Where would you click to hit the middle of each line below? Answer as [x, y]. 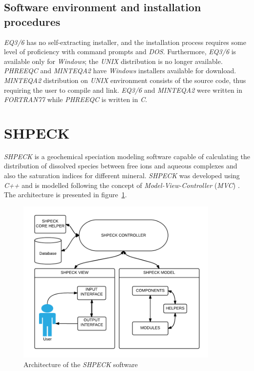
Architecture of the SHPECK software [81, 364]
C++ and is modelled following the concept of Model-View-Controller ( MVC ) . [122, 185]
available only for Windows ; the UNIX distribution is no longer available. [113, 61]
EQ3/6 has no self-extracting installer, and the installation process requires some [125, 42]
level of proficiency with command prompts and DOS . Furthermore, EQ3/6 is [120, 52]
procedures [32, 21]
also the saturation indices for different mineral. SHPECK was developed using [122, 175]
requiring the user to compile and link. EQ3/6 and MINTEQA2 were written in [123, 90]
